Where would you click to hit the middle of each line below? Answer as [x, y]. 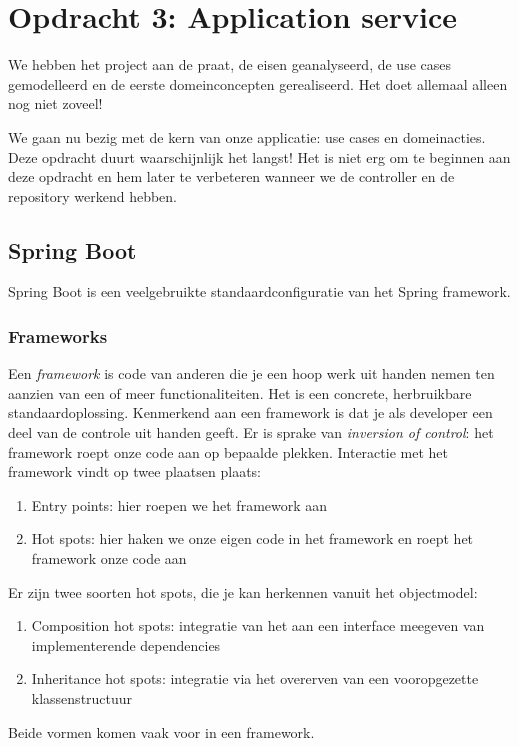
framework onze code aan [109, 558]
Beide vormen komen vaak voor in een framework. [161, 731]
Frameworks [58, 336]
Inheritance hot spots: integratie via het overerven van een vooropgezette [255, 678]
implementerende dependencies [126, 644]
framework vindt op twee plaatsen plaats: [135, 471]
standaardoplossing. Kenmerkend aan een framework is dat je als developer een [250, 412]
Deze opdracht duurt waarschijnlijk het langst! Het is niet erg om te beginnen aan [259, 156]
